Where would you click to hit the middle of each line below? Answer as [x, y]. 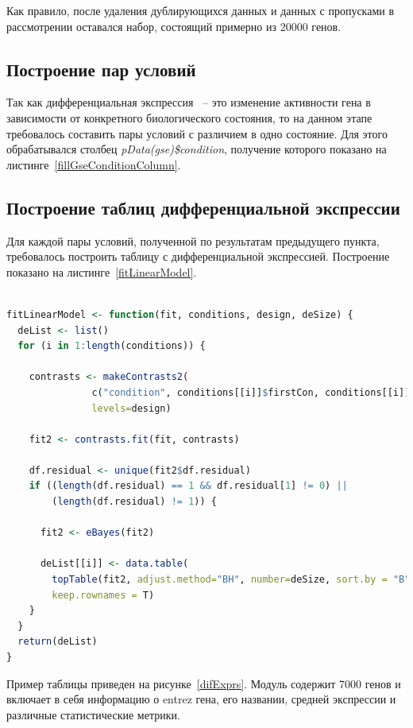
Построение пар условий [101, 69]
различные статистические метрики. [93, 714]
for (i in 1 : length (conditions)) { [112, 346]
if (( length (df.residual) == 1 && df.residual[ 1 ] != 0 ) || [188, 486]
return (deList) [58, 642]
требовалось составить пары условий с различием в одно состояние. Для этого [197, 133]
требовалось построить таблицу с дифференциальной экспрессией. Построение [198, 256]
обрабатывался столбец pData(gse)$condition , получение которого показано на [197, 149]
